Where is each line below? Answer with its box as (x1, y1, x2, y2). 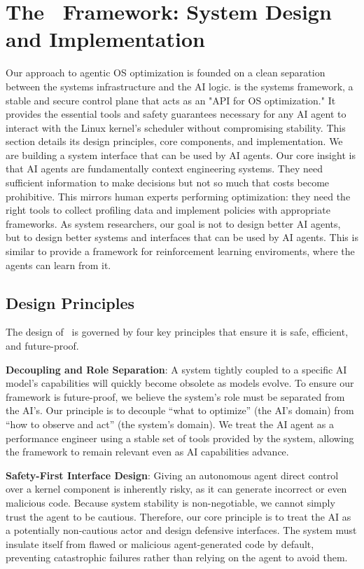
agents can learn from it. (6, 257, 111, 272)
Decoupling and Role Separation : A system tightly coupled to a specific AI (6, 362, 347, 376)
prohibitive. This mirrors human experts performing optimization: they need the (6, 188, 351, 203)
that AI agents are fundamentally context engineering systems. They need (6, 161, 323, 176)
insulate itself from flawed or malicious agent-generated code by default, (6, 536, 314, 551)
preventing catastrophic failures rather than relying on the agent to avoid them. (6, 550, 348, 565)
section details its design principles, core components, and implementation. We (6, 134, 343, 149)
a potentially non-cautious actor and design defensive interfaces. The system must (6, 523, 357, 537)
